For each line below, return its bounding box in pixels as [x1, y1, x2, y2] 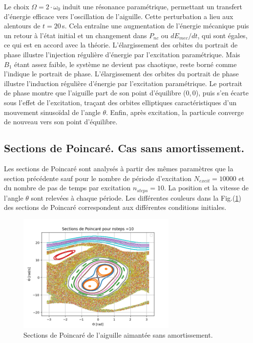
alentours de [4, 21, 41, 31]
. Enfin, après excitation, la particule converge [105, 107, 244, 117]
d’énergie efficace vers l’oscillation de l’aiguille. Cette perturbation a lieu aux [4, 11, 233, 21]
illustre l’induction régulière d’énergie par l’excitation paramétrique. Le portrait [4, 78, 242, 88]
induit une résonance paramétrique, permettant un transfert [63, 1, 242, 11]
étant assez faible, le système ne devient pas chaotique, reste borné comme [14, 59, 237, 69]
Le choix [4, 1, 29, 11]
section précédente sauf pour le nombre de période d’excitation [4, 173, 192, 183]
